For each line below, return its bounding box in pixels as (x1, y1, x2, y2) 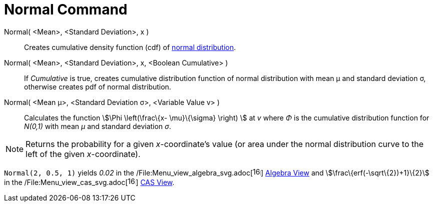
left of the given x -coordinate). (26, 148, 141, 159)
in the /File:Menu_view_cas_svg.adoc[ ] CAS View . (4, 177, 175, 186)
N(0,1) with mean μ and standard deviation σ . (24, 121, 171, 130)
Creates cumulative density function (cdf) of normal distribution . (24, 42, 236, 51)
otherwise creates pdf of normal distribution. (24, 82, 171, 91)
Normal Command (4, 1, 128, 18)
